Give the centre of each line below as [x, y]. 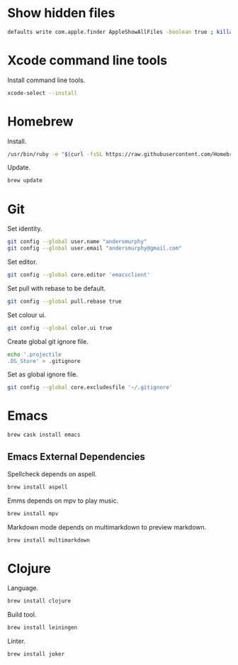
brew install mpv [33, 513]
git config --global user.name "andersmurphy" [77, 242]
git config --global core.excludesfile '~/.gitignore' [90, 388]
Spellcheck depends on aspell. [52, 474]
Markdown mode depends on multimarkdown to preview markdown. [107, 527]
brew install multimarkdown [49, 540]
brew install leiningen [42, 628]
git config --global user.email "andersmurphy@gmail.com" [95, 248]
